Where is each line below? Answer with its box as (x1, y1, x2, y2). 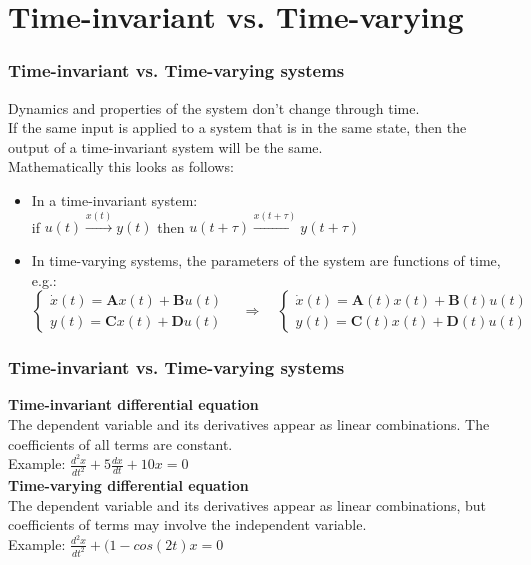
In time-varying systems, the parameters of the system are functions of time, (31, 249, 501, 270)
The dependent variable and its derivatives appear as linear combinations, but (8, 494, 487, 515)
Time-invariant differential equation (8, 394, 259, 415)
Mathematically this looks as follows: (8, 156, 234, 177)
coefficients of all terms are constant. (8, 433, 233, 454)
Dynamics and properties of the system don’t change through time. (8, 97, 420, 118)
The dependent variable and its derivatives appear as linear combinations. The (8, 413, 490, 434)
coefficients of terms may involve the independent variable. (8, 514, 367, 535)
